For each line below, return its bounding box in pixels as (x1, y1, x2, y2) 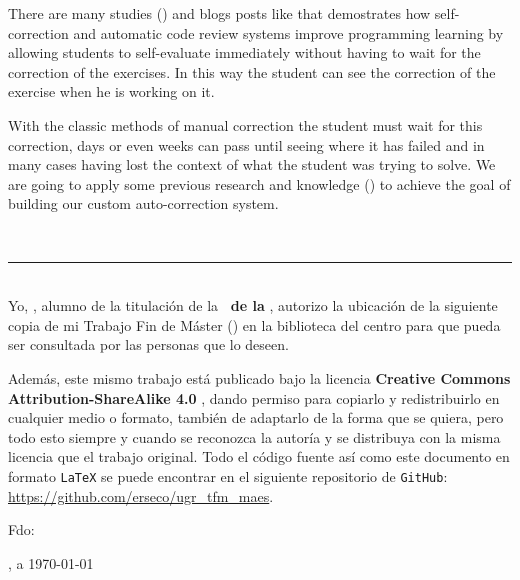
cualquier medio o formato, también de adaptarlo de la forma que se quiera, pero (8, 407, 504, 428)
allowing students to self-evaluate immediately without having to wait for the (8, 42, 481, 63)
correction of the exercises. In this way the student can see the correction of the (8, 61, 496, 82)
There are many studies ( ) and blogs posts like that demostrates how (8, 3, 431, 23)
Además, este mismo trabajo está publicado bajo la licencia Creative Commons (8, 367, 511, 388)
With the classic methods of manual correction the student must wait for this (8, 114, 483, 135)
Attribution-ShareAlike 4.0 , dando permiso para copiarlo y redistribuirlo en (8, 387, 500, 408)
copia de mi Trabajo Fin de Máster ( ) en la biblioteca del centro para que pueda (8, 314, 501, 335)
